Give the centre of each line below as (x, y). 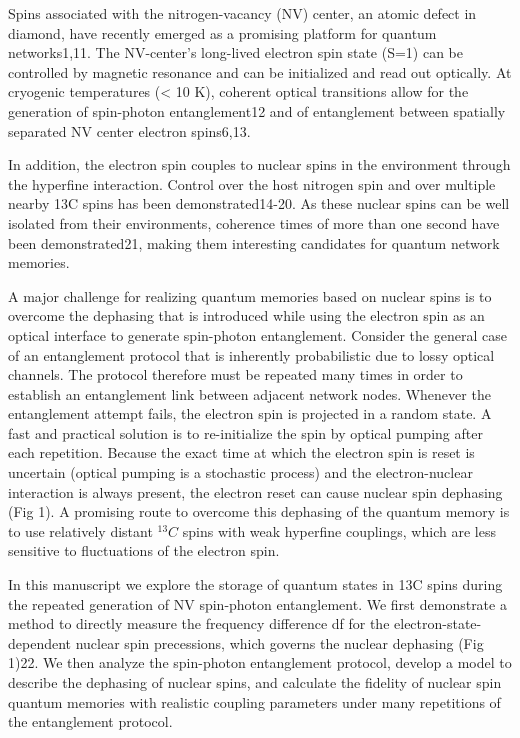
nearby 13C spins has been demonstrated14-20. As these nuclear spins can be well (259, 203)
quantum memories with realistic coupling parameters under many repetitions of (254, 701)
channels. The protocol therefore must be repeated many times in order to (235, 374)
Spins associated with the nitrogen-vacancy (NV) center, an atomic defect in (242, 13)
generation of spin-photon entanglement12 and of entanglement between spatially (257, 110)
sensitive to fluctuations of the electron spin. (144, 550)
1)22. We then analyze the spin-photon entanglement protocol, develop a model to (260, 662)
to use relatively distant (80, 530)
